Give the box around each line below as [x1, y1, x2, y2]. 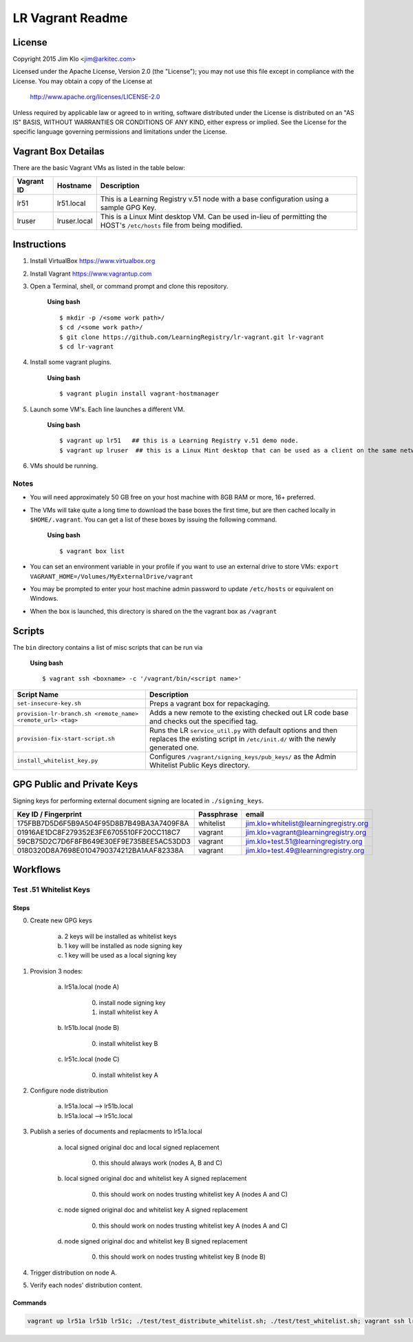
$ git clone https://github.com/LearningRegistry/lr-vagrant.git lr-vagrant [59, 333, 325, 341]
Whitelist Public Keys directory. [149, 760, 251, 770]
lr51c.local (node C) [64, 1055, 120, 1064]
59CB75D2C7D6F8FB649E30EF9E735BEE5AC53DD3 [17, 836, 191, 846]
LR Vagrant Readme [12, 10, 128, 25]
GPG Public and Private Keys [12, 778, 138, 790]
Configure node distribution [30, 1086, 109, 1095]
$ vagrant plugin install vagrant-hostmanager [59, 390, 220, 398]
